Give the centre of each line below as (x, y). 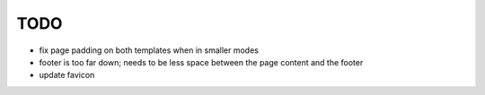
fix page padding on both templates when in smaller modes (149, 50)
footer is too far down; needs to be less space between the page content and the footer (201, 62)
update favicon (67, 75)
